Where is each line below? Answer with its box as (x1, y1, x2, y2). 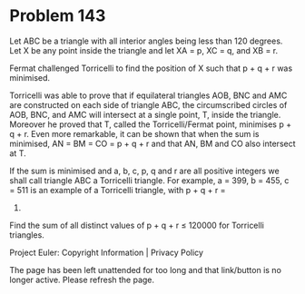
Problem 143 (9, 5, 106, 26)
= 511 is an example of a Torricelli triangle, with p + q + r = (9, 184, 226, 195)
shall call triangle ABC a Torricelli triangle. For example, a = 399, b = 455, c (9, 174, 290, 186)
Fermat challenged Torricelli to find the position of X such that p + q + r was (9, 63, 293, 73)
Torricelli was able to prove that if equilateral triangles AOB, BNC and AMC (9, 90, 288, 101)
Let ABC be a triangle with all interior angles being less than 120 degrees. (9, 35, 283, 46)
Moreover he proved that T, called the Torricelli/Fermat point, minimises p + (9, 119, 292, 130)
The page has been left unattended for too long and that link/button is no (9, 264, 281, 275)
